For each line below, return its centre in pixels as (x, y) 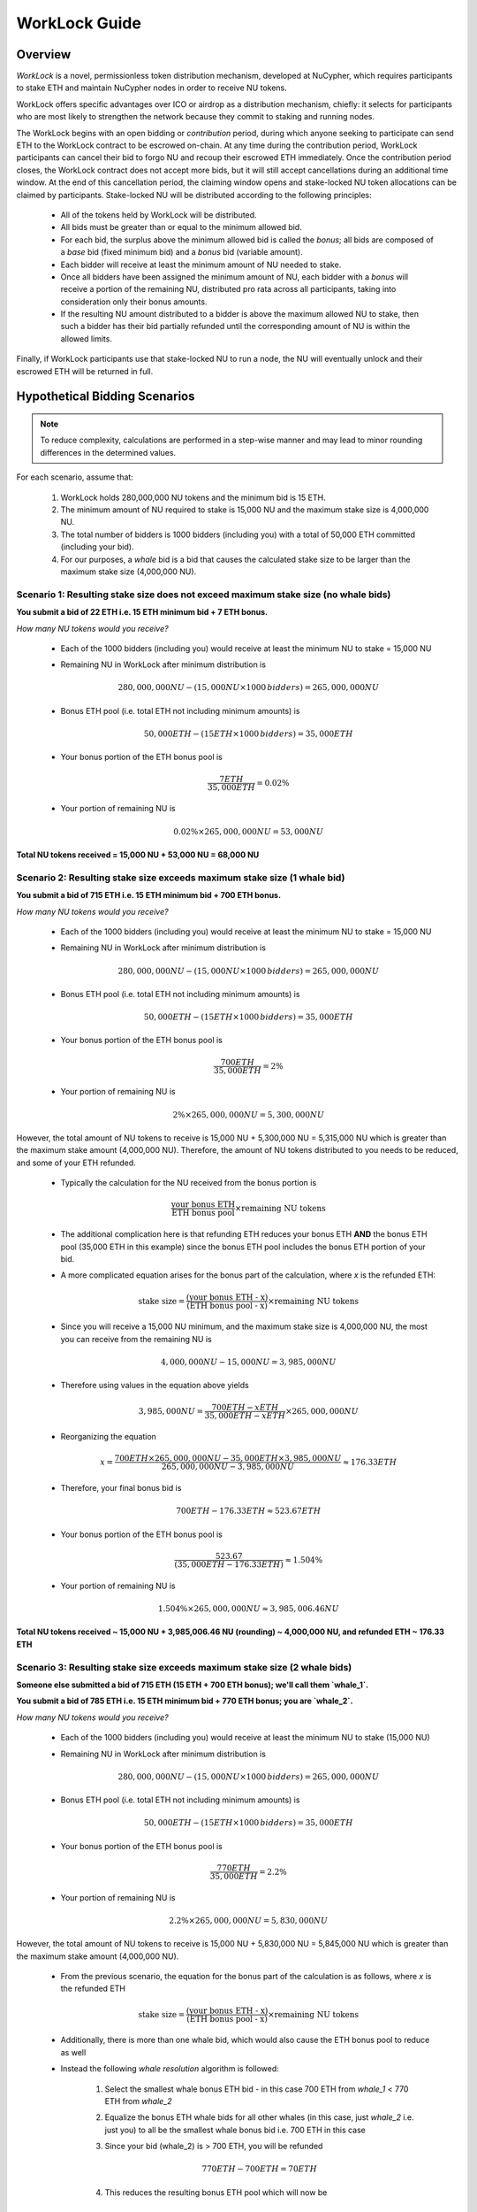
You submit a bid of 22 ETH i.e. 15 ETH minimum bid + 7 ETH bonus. (142, 612)
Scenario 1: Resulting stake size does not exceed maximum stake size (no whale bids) (204, 595)
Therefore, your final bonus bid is (121, 1488)
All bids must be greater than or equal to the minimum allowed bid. (181, 227)
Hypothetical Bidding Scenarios (106, 397)
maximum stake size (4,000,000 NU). (129, 572)
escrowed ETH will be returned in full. (85, 371)
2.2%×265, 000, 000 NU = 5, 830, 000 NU (249, 1920)
